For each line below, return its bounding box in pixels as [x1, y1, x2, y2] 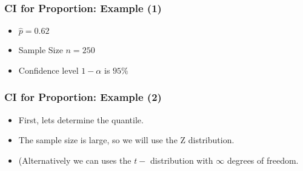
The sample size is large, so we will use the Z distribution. [18, 134, 235, 146]
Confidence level [18, 63, 79, 76]
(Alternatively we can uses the [18, 153, 132, 166]
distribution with [150, 153, 213, 166]
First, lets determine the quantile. [18, 113, 144, 126]
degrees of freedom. [227, 153, 299, 166]
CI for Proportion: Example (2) [4, 89, 162, 105]
